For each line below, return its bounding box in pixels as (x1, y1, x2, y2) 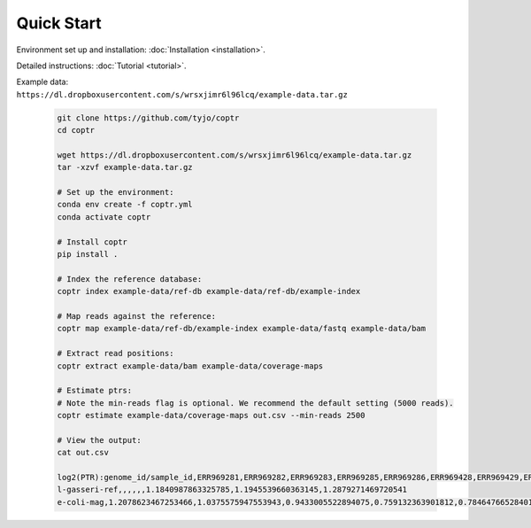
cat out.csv (57, 447, 110, 458)
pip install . (57, 249, 119, 259)
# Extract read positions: (57, 348, 174, 359)
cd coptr (57, 125, 96, 136)
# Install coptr (57, 237, 128, 247)
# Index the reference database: (57, 274, 203, 283)
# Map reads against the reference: (57, 311, 217, 321)
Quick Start (16, 13, 102, 33)
